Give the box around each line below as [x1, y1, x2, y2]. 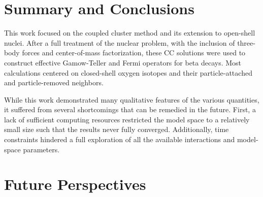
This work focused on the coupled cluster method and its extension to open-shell [4, 27, 255, 38]
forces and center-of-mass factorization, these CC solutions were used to [22, 47, 246, 58]
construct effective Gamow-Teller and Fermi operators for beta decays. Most [4, 57, 242, 68]
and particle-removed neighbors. [4, 77, 104, 88]
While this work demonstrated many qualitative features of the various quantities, [4, 94, 259, 105]
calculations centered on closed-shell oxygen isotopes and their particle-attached [4, 67, 252, 78]
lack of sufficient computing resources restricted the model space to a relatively [4, 114, 250, 124]
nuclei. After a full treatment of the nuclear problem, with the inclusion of [4, 37, 235, 48]
